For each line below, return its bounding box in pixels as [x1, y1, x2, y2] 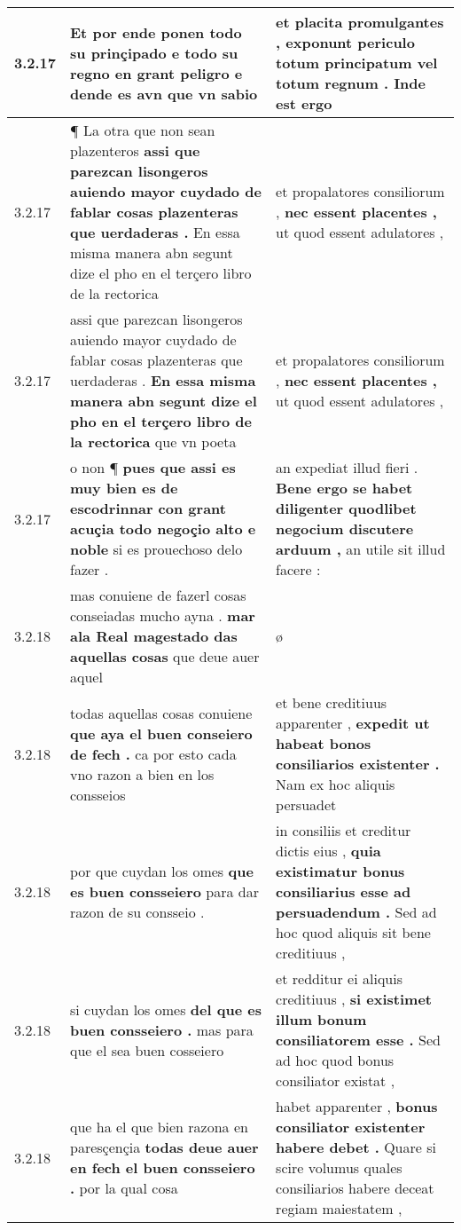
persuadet [276, 794, 337, 815]
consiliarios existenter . [276, 753, 440, 774]
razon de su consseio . [70, 902, 205, 922]
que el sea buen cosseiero [70, 1039, 224, 1060]
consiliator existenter [276, 1116, 426, 1137]
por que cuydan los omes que [70, 861, 254, 881]
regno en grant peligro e [70, 62, 243, 83]
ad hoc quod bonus [276, 1050, 395, 1070]
